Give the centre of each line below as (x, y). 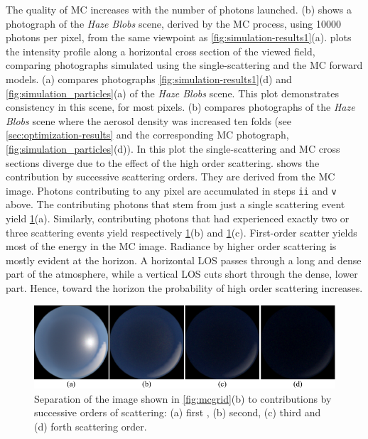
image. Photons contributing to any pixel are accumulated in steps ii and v (171, 190)
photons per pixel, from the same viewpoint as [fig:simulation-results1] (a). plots (179, 37)
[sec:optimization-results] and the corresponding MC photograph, (147, 135)
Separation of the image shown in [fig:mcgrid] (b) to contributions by (183, 398)
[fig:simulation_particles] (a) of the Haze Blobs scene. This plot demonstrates (172, 93)
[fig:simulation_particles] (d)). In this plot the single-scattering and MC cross (173, 148)
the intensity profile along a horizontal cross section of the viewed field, (161, 51)
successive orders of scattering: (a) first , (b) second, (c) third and (178, 412)
